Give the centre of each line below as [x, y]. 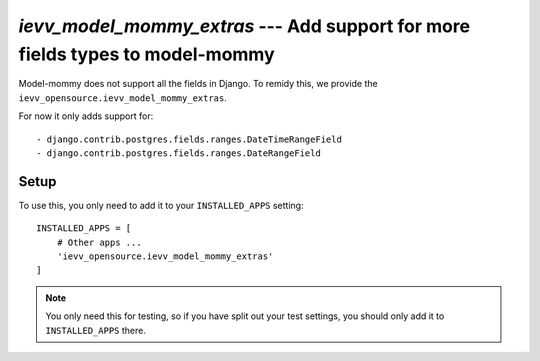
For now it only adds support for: [86, 116]
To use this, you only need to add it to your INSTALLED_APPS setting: [161, 205]
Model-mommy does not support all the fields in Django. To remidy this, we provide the [198, 84]
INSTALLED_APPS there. [96, 330]
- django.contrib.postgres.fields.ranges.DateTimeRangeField [189, 139]
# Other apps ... [99, 242]
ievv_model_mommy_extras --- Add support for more [244, 26]
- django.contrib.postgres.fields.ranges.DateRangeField [179, 153]
